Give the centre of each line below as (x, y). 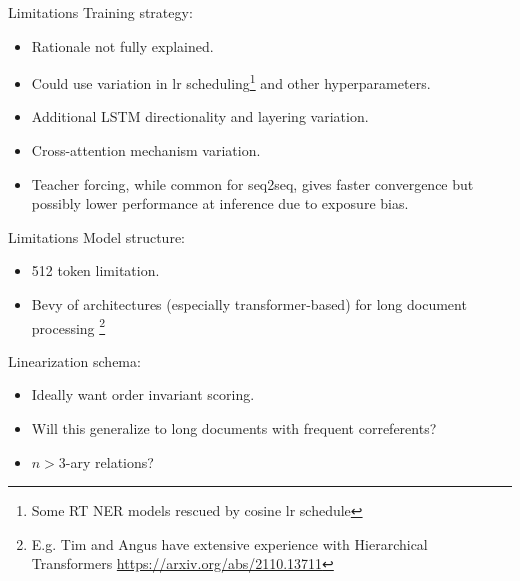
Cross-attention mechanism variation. (146, 150)
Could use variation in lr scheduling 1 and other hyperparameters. (231, 81)
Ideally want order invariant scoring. (143, 394)
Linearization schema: (74, 360)
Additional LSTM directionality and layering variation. (200, 116)
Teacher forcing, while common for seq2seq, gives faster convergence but (252, 183)
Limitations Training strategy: (100, 12)
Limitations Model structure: (97, 236)
